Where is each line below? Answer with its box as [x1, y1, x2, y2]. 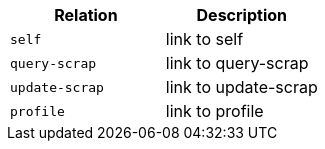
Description [196, 5, 287, 25]
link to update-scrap [165, 77, 318, 97]
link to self [165, 29, 244, 49]
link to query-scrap [165, 53, 309, 73]
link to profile [165, 101, 264, 121]
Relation [54, 5, 118, 25]
